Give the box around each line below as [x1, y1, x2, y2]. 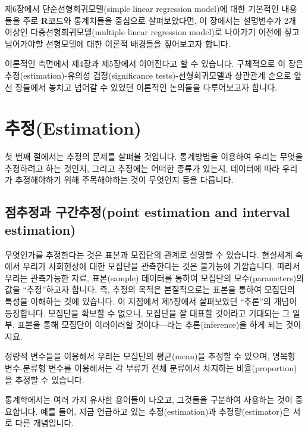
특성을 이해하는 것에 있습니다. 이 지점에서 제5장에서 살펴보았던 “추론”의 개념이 [5, 295, 297, 307]
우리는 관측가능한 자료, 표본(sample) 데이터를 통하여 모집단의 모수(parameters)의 [5, 271, 304, 284]
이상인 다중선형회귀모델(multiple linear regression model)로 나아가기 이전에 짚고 [5, 26, 300, 38]
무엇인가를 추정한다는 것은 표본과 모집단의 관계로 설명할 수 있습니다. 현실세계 [5, 248, 293, 260]
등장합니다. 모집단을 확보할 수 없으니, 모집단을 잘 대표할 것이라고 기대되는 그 [5, 306, 290, 319]
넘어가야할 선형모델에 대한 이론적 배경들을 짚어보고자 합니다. [5, 37, 231, 49]
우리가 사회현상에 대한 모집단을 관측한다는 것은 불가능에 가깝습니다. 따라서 [23, 260, 300, 272]
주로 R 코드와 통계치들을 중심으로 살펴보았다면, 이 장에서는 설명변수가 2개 [23, 14, 296, 26]
